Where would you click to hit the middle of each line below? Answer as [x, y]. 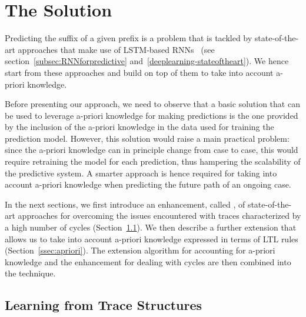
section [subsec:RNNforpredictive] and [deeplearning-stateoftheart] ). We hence [147, 61]
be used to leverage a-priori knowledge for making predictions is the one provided [152, 115]
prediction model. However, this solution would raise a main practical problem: [147, 138]
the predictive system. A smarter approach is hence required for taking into [141, 173]
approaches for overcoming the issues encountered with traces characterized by [159, 216]
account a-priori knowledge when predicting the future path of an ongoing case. [148, 184]
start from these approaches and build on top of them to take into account [139, 72]
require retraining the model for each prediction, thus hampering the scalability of [153, 161]
